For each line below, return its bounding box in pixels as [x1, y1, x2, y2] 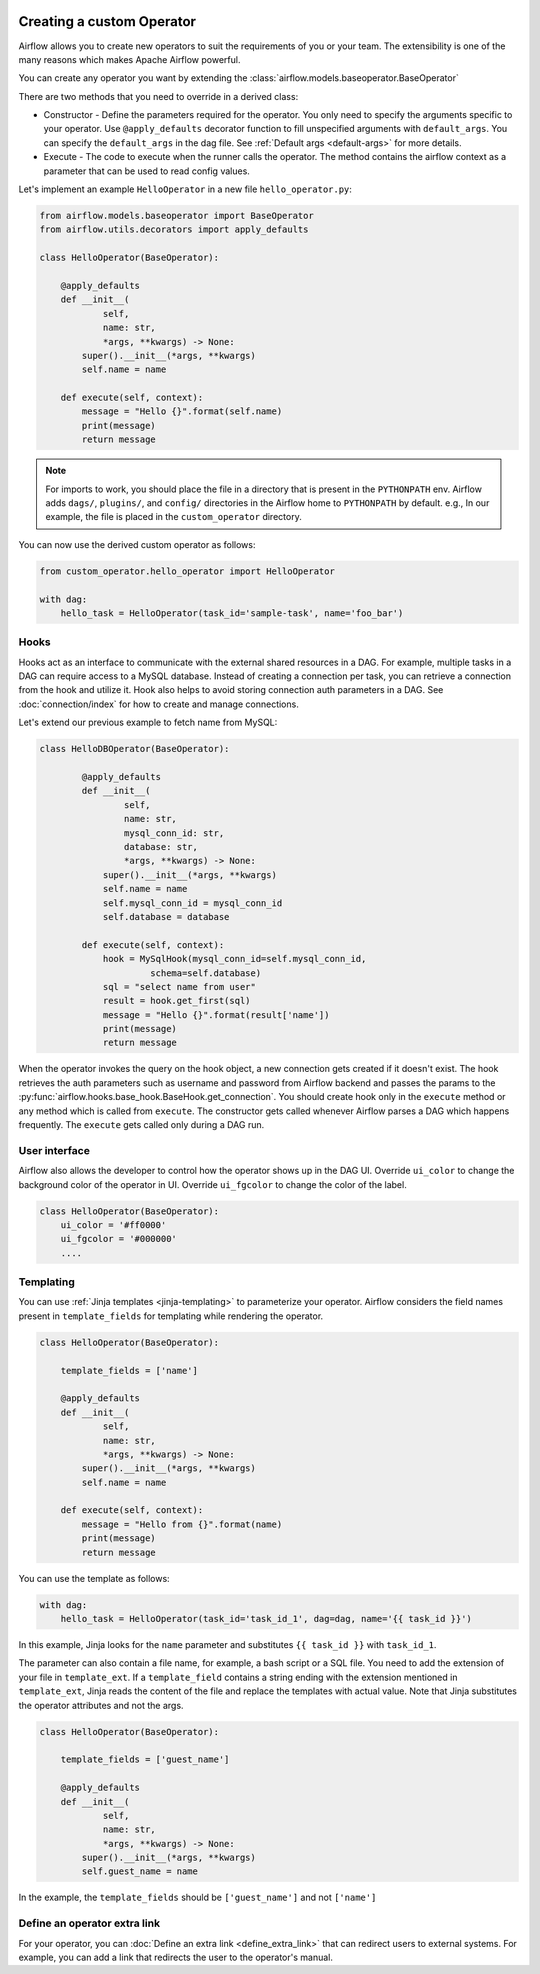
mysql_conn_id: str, [123, 827, 225, 839]
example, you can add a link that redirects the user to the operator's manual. [18, 1951, 334, 1963]
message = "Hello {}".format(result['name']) [102, 1009, 330, 1020]
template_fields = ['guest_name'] [60, 1754, 230, 1765]
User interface [18, 1143, 90, 1157]
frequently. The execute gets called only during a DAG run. [18, 1119, 265, 1130]
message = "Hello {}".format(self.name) [81, 406, 283, 417]
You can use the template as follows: [18, 1572, 170, 1584]
